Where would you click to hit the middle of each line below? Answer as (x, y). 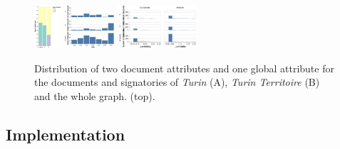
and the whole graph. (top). (95, 95)
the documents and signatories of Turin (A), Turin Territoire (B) (177, 82)
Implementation (66, 134)
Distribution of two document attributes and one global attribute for (184, 68)
